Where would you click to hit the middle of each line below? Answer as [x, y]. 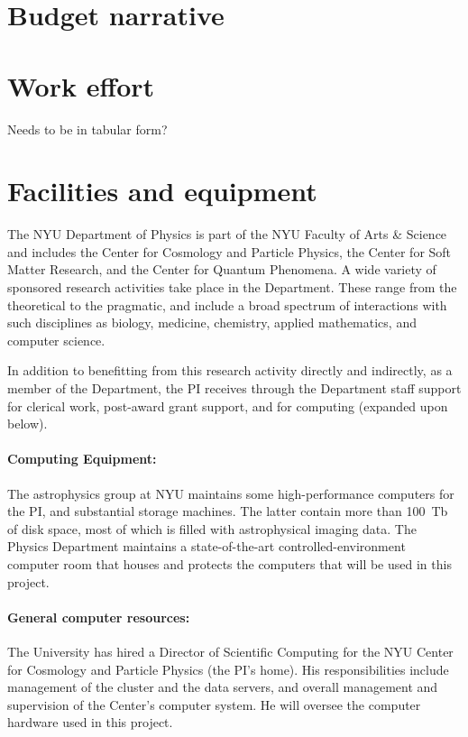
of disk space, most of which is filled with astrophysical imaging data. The [212, 528]
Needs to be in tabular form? [87, 129]
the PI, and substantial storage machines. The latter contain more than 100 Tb [228, 511]
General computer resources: [99, 617]
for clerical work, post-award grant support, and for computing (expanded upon [228, 405]
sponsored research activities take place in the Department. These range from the [232, 287]
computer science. [56, 340]
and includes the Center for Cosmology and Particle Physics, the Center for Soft [229, 251]
